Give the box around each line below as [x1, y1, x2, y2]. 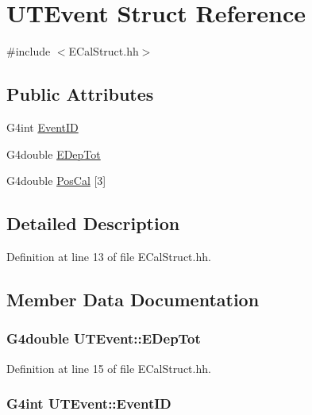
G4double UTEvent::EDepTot [6, 329, 201, 348]
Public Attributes [6, 82, 154, 106]
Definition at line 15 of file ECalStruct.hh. [6, 359, 211, 376]
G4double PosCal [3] [6, 172, 106, 189]
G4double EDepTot [6, 145, 101, 162]
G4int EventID [6, 118, 79, 135]
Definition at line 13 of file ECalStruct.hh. [6, 248, 211, 264]
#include [6, 43, 51, 60]
